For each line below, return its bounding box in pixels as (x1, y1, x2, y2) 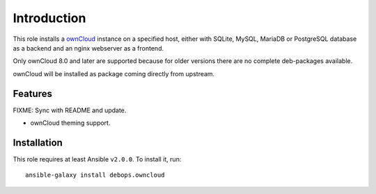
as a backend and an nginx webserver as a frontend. (13, 44, 164, 52)
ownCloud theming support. (30, 118, 111, 127)
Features (13, 87, 52, 100)
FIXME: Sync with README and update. (13, 106, 127, 114)
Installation (13, 136, 63, 148)
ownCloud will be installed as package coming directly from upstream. (13, 69, 215, 78)
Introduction (13, 10, 86, 26)
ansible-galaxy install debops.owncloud (25, 171, 165, 179)
